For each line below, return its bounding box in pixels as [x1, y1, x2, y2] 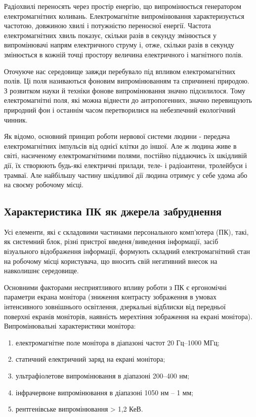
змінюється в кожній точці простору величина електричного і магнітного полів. [4, 49, 243, 59]
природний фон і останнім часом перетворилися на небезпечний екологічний [4, 104, 236, 115]
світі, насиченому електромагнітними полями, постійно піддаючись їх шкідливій [4, 150, 247, 161]
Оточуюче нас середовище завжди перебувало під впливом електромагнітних [4, 66, 236, 76]
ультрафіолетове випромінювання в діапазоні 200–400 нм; [15, 371, 190, 381]
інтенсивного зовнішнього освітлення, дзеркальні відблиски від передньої [4, 301, 226, 312]
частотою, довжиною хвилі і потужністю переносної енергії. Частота [4, 20, 211, 31]
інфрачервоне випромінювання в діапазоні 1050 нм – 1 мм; [15, 387, 193, 397]
